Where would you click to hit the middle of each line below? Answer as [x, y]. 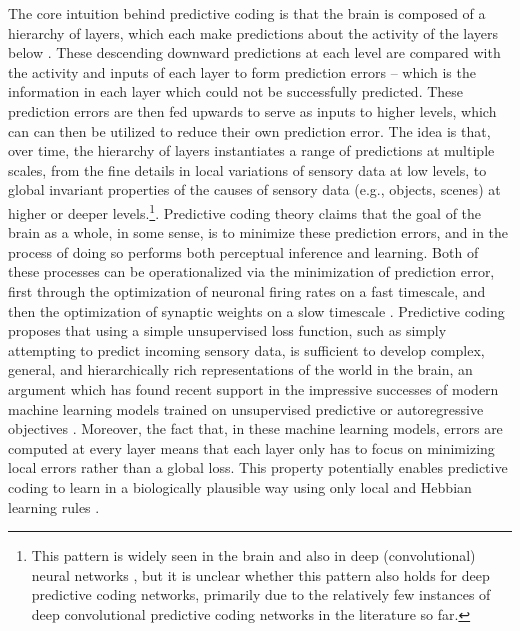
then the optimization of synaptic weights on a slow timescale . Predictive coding [256, 310]
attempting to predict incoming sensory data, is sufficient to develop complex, [246, 349]
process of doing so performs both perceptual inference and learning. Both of [243, 251]
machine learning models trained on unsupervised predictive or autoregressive [246, 408]
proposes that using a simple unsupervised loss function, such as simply [227, 330]
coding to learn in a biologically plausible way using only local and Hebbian [240, 486]
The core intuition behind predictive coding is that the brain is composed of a [247, 13]
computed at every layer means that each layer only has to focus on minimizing [251, 447]
